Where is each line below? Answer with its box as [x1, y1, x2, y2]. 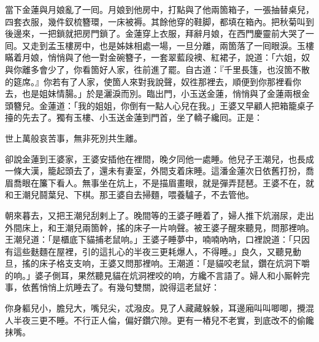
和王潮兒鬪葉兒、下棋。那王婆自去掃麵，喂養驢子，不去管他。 [5, 188, 254, 201]
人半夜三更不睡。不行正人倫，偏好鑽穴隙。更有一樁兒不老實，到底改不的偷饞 [5, 313, 314, 326]
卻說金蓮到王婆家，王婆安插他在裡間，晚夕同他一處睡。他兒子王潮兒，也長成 [5, 152, 314, 165]
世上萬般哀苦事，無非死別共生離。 [5, 131, 142, 144]
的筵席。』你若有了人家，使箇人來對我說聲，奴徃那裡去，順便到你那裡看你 [5, 75, 301, 88]
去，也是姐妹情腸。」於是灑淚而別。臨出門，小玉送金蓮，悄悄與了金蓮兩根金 [5, 87, 310, 100]
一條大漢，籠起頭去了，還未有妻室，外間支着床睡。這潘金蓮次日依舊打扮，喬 [5, 164, 314, 177]
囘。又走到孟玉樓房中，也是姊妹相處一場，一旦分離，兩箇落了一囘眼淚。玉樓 [5, 39, 314, 51]
